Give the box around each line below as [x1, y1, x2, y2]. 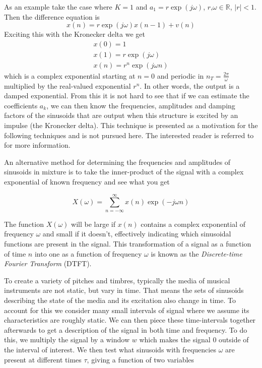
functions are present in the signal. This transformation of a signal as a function [4, 238, 251, 249]
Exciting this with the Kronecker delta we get [4, 29, 145, 39]
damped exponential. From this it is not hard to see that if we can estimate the [4, 90, 249, 101]
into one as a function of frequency [34, 248, 142, 259]
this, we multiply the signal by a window [4, 334, 130, 345]
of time [4, 248, 26, 259]
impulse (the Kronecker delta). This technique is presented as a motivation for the [4, 120, 258, 131]
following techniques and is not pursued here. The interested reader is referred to [4, 130, 254, 140]
